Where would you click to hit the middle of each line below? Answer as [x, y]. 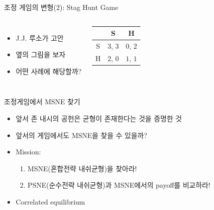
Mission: [28, 152]
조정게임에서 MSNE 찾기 [42, 102]
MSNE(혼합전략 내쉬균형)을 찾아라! [82, 168]
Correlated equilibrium [50, 201]
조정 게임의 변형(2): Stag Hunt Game [61, 7]
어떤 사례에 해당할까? [49, 71]
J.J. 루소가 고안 [40, 37]
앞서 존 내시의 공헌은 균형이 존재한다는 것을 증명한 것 [99, 118]
